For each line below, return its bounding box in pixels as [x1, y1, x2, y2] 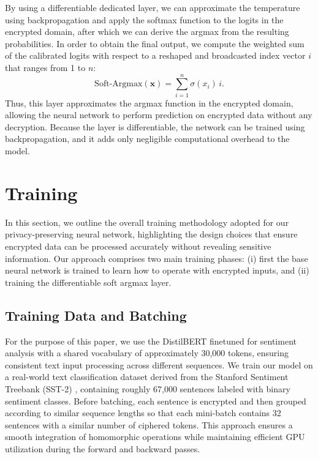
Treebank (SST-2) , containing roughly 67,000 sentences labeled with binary [5, 382, 290, 395]
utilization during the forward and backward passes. [5, 442, 200, 455]
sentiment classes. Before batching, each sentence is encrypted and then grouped [5, 394, 306, 407]
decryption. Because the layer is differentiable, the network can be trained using [5, 120, 305, 133]
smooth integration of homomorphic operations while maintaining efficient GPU [5, 430, 305, 443]
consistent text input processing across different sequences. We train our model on [5, 358, 313, 371]
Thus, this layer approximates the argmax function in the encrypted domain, [5, 96, 293, 109]
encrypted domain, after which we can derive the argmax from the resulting [5, 25, 289, 38]
